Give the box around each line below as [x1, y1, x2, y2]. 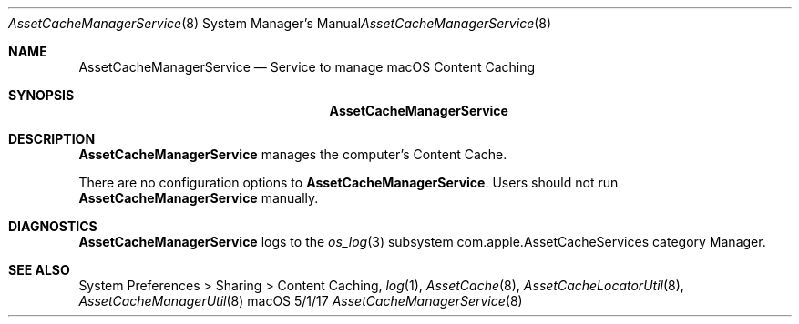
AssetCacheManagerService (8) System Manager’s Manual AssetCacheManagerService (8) [8, 15, 552, 31]
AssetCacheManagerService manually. [78, 190, 319, 206]
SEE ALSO [8, 262, 70, 278]
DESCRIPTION [8, 131, 96, 147]
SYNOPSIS [8, 87, 75, 103]
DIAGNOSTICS [8, 218, 97, 234]
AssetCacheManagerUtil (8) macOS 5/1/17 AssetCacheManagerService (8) [78, 293, 523, 309]
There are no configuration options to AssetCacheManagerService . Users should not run [78, 175, 619, 190]
